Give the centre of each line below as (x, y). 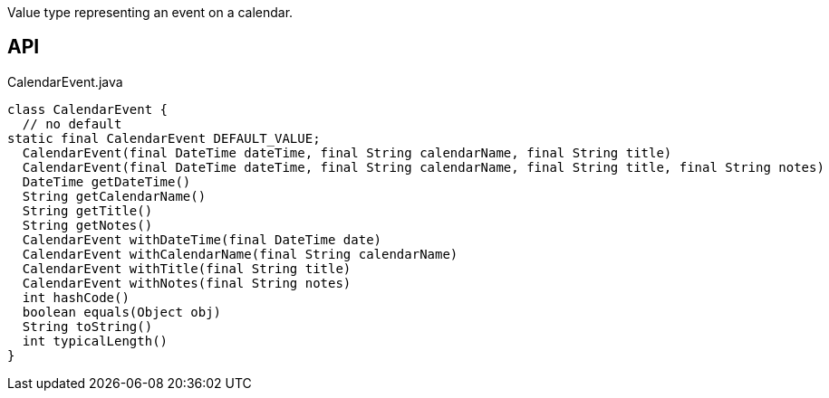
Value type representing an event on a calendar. (150, 12)
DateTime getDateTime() (106, 181)
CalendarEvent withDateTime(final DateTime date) (202, 239)
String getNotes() (87, 225)
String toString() (87, 326)
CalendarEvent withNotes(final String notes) (187, 283)
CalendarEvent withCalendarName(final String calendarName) (240, 254)
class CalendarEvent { (88, 109)
